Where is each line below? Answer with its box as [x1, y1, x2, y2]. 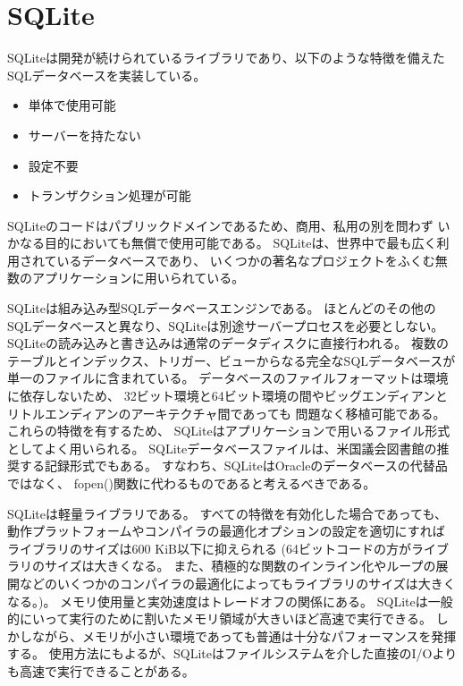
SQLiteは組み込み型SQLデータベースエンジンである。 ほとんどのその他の [7, 299, 436, 318]
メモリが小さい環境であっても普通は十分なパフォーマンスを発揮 [81, 626, 457, 645]
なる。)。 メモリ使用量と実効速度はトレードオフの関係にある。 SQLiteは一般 [7, 591, 453, 610]
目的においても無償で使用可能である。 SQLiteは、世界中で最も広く [44, 233, 437, 252]
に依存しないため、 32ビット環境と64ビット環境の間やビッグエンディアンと [7, 386, 449, 405]
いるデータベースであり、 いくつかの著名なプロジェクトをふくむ [56, 250, 435, 269]
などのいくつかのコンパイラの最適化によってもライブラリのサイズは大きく [19, 573, 456, 592]
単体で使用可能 [28, 96, 116, 114]
